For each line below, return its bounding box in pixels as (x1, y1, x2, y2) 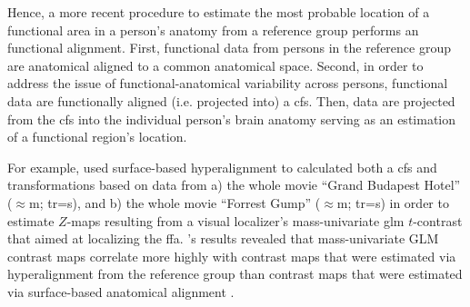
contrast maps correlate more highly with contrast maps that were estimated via (7, 246, 456, 265)
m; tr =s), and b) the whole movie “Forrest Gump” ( (29, 193, 321, 212)
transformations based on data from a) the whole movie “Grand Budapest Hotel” (7, 175, 461, 194)
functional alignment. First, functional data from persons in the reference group (7, 38, 451, 57)
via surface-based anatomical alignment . (7, 282, 235, 301)
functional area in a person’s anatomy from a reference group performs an (7, 20, 419, 39)
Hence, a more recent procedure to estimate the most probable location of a (7, 3, 430, 21)
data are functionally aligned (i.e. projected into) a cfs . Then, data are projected (7, 91, 455, 110)
